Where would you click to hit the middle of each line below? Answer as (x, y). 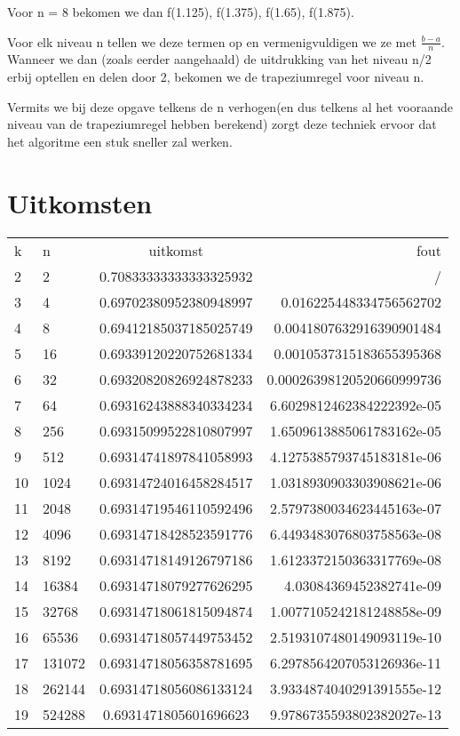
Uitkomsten (80, 202)
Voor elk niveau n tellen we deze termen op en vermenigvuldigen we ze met (212, 41)
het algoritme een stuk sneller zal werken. (120, 141)
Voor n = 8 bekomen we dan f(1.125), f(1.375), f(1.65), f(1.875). (181, 12)
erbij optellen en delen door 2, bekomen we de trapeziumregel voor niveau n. (216, 77)
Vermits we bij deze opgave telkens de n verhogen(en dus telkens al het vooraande (230, 106)
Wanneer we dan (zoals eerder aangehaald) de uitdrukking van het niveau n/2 (219, 59)
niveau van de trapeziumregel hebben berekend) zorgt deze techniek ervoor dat (222, 124)
